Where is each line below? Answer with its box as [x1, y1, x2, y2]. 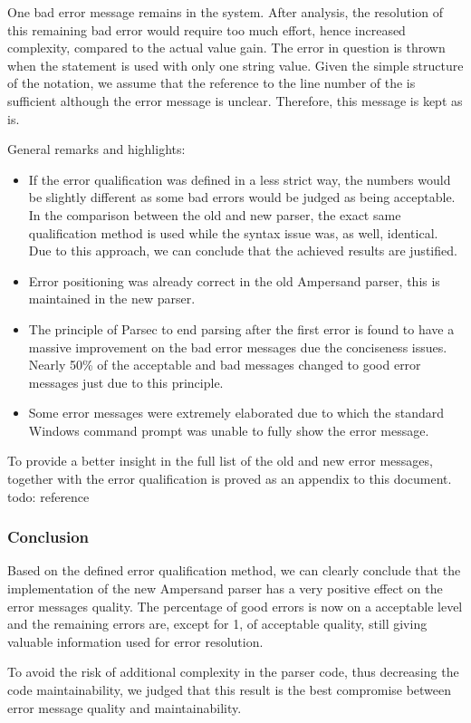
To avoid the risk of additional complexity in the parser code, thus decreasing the [7, 662, 459, 681]
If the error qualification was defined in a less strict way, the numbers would [28, 169, 451, 188]
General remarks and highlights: [7, 140, 186, 159]
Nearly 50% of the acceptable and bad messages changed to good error [28, 355, 421, 374]
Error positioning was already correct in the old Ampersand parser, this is [28, 271, 440, 290]
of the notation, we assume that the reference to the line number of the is [7, 73, 416, 92]
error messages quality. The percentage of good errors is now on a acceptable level [7, 596, 463, 615]
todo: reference [7, 487, 90, 506]
